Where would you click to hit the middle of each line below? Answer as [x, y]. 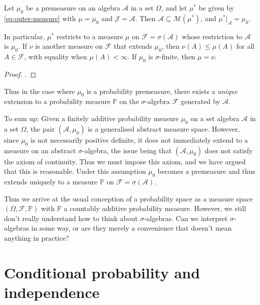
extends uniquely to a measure [51, 181]
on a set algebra [215, 118]
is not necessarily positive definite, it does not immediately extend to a [140, 139]
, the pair [41, 128]
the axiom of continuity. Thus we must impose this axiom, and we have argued [125, 161]
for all [245, 46]
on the [129, 101]
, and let [174, 8]
